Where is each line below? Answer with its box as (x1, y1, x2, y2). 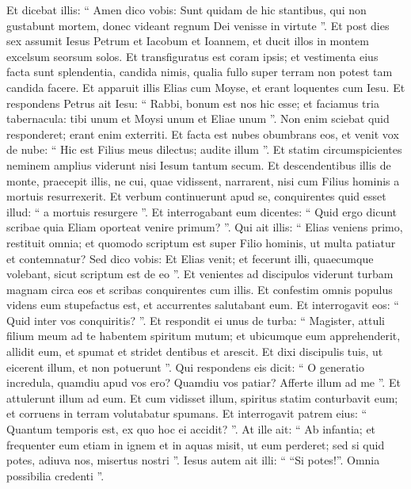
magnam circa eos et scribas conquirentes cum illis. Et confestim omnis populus (6, 281, 393, 297)
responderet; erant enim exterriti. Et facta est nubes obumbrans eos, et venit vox (6, 125, 399, 142)
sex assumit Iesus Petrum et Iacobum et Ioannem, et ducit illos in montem (6, 32, 369, 49)
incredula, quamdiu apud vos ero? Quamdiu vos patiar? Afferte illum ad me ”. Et (6, 374, 401, 391)
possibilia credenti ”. (6, 467, 105, 483)
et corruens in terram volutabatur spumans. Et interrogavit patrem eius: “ (6, 405, 367, 422)
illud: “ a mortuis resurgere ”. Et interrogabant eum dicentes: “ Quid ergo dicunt (6, 203, 398, 220)
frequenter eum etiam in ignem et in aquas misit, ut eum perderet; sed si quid (6, 436, 385, 453)
